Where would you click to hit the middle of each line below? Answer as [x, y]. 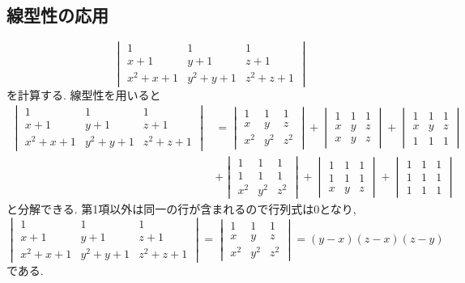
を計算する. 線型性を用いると [84, 94]
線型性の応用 [58, 15]
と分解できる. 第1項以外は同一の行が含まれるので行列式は [160, 208]
